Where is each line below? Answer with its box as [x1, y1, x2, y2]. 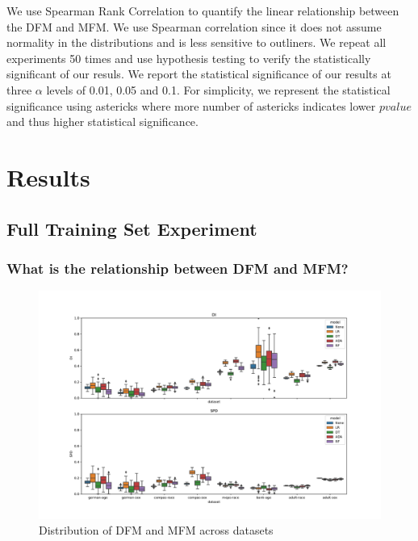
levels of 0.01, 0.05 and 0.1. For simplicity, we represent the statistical [46, 81, 391, 98]
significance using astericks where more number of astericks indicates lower [6, 97, 376, 114]
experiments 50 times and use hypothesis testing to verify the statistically [6, 49, 371, 66]
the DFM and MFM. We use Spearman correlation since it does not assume [6, 18, 382, 35]
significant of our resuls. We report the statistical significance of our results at [6, 65, 391, 82]
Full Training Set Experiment [6, 216, 257, 241]
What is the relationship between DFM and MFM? [6, 258, 349, 278]
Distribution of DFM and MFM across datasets [39, 522, 274, 539]
